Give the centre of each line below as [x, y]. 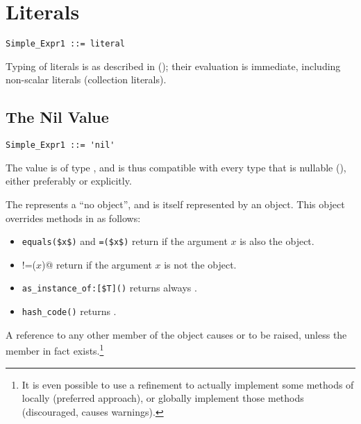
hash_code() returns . [69, 311]
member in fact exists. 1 [55, 350]
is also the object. [277, 241]
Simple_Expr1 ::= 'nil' [60, 145]
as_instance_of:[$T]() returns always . [109, 288]
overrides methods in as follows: [73, 218]
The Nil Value [57, 117]
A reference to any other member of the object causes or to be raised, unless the [176, 334]
